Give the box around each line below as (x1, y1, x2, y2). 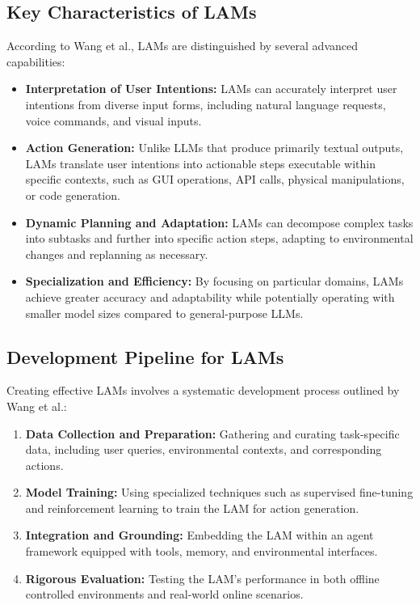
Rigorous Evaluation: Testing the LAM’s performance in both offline (25, 569, 380, 586)
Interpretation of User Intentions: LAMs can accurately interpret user (25, 80, 397, 97)
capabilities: (6, 53, 65, 70)
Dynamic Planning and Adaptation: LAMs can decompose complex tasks (25, 214, 414, 231)
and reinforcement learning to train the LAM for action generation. (25, 499, 359, 516)
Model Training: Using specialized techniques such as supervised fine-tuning (25, 484, 414, 501)
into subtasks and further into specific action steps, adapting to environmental (25, 230, 414, 247)
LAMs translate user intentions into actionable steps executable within (25, 154, 376, 171)
